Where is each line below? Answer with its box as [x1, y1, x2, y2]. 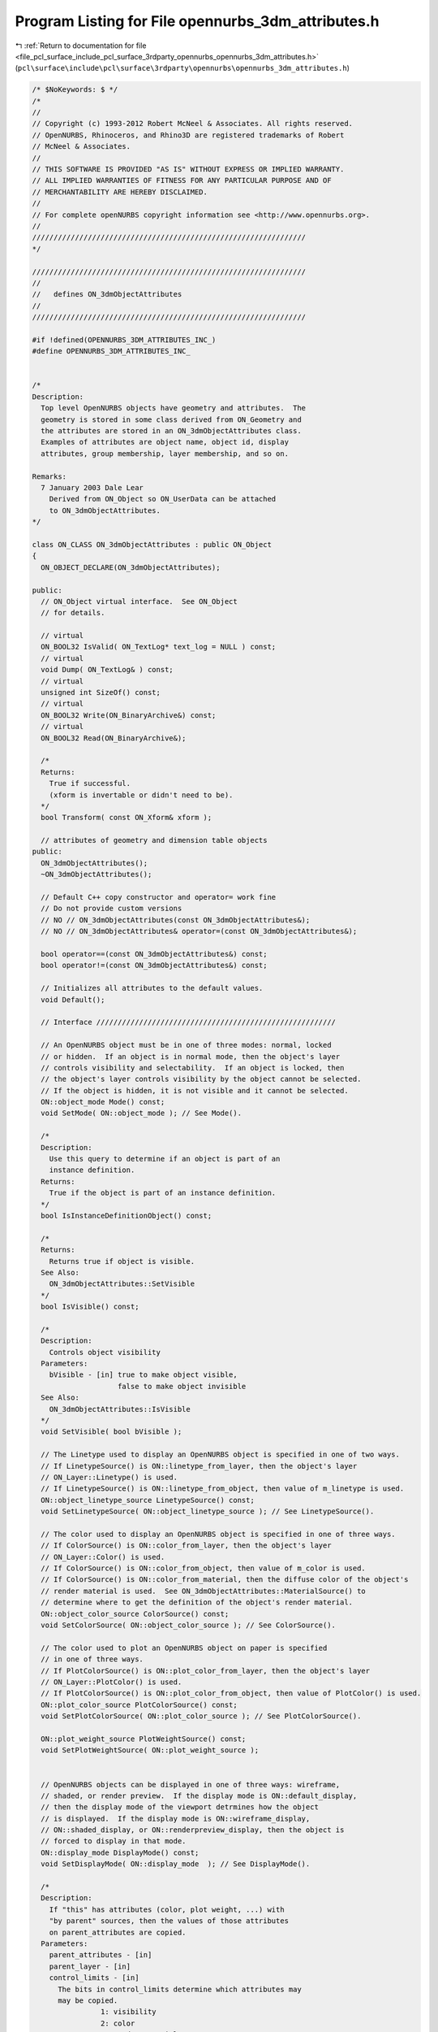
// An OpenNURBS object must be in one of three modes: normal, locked [41, 1040, 332, 1050]
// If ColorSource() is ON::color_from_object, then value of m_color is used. [41, 1564, 367, 1573]
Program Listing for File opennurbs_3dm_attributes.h [15, 12, 380, 30]
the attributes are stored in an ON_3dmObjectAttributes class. [41, 427, 302, 436]
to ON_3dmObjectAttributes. [49, 506, 161, 515]
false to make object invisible [118, 1382, 247, 1391]
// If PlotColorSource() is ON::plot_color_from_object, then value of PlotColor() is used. [41, 1689, 422, 1698]
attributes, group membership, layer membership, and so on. [41, 449, 290, 458]
